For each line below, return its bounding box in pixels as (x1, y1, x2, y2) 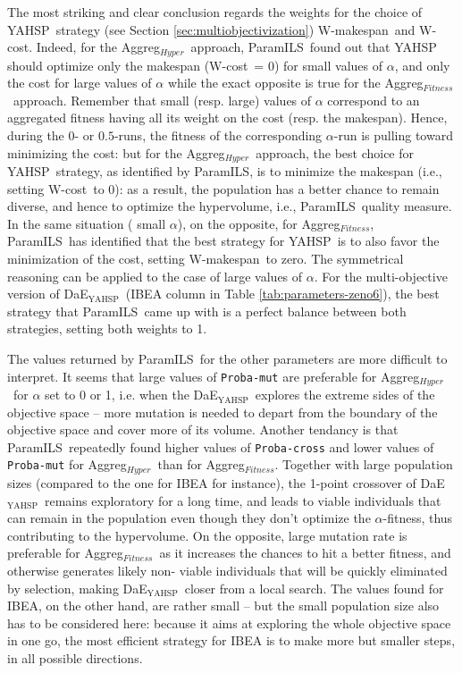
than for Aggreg (157, 455, 245, 474)
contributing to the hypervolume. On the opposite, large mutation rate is (7, 526, 407, 544)
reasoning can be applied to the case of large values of (7, 266, 303, 285)
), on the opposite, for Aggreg (177, 214, 340, 232)
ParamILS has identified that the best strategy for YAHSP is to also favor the (7, 231, 440, 250)
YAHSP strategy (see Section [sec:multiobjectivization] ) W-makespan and (7, 20, 416, 38)
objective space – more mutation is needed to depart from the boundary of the (7, 402, 438, 421)
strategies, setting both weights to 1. (7, 319, 207, 338)
